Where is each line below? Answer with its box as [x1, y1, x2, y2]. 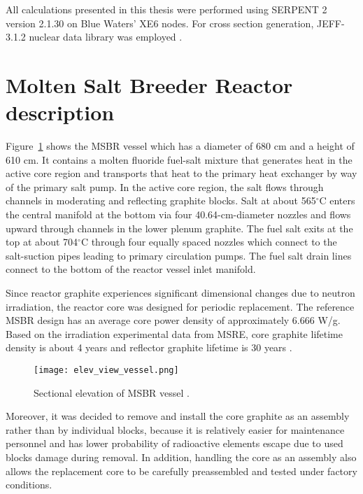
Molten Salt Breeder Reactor [6, 70, 293, 99]
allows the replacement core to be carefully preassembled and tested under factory [6, 463, 357, 478]
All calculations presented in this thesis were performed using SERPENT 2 [6, 2, 327, 16]
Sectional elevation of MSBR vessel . [34, 385, 190, 400]
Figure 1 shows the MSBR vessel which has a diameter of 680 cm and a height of [6, 139, 355, 153]
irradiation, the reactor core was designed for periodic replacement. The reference [6, 299, 355, 313]
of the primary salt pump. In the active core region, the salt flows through [6, 179, 324, 194]
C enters [319, 193, 355, 208]
